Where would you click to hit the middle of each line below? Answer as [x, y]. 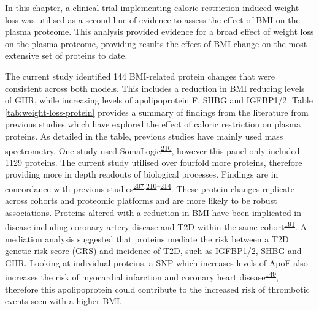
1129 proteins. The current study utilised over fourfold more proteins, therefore [154, 162]
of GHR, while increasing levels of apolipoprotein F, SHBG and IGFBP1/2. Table [159, 100]
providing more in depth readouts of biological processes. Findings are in [142, 174]
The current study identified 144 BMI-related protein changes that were [140, 76]
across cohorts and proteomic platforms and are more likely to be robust [141, 200]
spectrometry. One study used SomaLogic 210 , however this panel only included [152, 149]
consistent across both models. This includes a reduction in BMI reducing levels [155, 88]
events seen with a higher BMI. [63, 301]
